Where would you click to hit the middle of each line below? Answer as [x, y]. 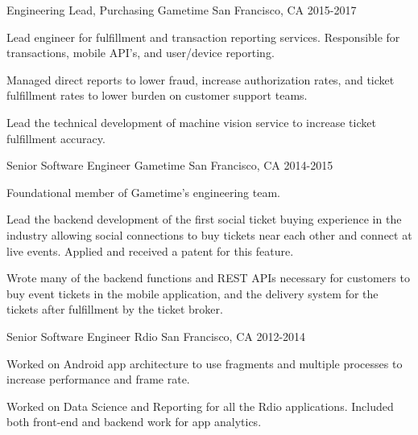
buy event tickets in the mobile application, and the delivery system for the [192, 293]
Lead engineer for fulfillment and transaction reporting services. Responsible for [203, 37]
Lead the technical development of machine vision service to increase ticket [191, 122]
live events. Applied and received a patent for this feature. [150, 250]
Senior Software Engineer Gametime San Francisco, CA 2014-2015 [170, 165]
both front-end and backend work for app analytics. [134, 422]
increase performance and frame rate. [98, 379]
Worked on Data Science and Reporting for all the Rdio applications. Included [200, 406]
